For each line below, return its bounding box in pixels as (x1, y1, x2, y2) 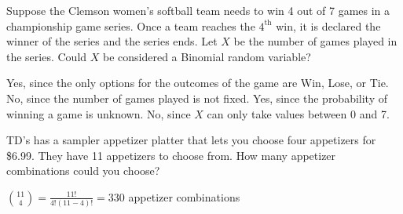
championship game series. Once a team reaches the (6, 17, 255, 34)
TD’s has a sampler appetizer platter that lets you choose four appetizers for (6, 132, 376, 148)
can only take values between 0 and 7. (207, 105, 390, 122)
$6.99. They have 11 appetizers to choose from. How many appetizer (6, 147, 336, 163)
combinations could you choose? (6, 162, 160, 179)
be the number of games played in (233, 33, 398, 49)
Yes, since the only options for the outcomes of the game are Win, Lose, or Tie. (6, 74, 389, 91)
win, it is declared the (276, 17, 381, 34)
